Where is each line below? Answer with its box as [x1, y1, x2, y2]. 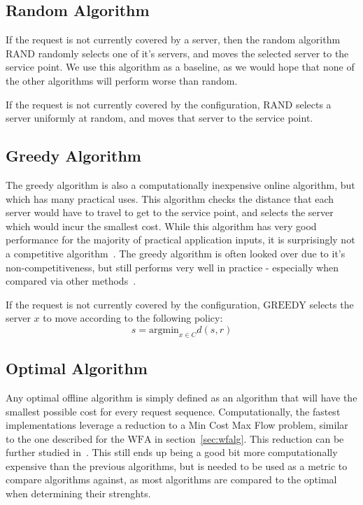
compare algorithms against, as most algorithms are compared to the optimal [6, 472, 337, 487]
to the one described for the [6, 431, 124, 446]
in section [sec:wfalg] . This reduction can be [155, 431, 344, 446]
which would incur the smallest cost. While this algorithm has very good [6, 218, 317, 233]
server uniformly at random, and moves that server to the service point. [6, 111, 313, 125]
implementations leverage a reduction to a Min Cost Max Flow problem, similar [6, 418, 348, 432]
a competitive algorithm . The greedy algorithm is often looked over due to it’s [6, 246, 346, 260]
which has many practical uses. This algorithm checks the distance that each [6, 191, 334, 206]
